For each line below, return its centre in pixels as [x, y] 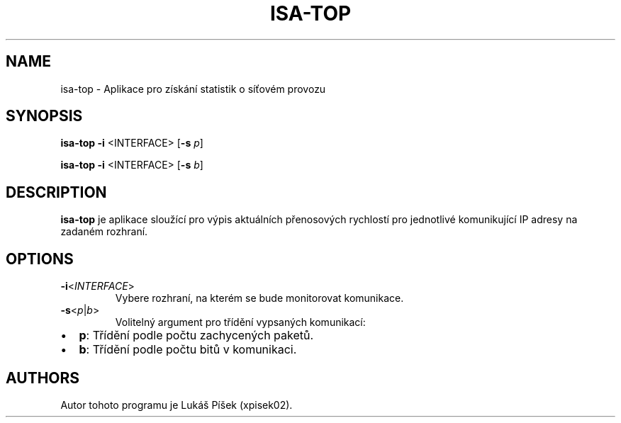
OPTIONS [40, 259]
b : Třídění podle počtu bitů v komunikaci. [188, 350]
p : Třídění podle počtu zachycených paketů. [196, 335]
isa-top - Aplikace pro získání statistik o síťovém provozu [193, 89]
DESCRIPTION [56, 192]
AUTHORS [43, 378]
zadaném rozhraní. [104, 232]
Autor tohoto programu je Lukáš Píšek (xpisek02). [177, 405]
